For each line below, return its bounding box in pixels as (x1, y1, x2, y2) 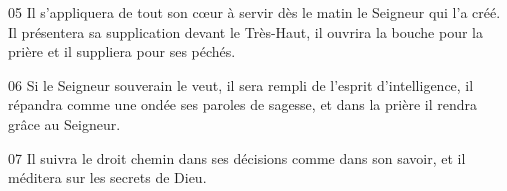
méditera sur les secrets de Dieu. (8, 167, 207, 188)
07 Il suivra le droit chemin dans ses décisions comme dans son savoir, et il (8, 147, 466, 168)
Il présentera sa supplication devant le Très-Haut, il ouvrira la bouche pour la (8, 21, 484, 42)
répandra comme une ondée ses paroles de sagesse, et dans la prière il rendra (8, 94, 477, 115)
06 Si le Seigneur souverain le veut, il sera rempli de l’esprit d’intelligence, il (8, 74, 474, 95)
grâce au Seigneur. (8, 113, 121, 134)
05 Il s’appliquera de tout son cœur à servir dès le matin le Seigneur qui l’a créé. (8, 2, 501, 22)
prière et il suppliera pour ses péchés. (8, 41, 236, 62)
